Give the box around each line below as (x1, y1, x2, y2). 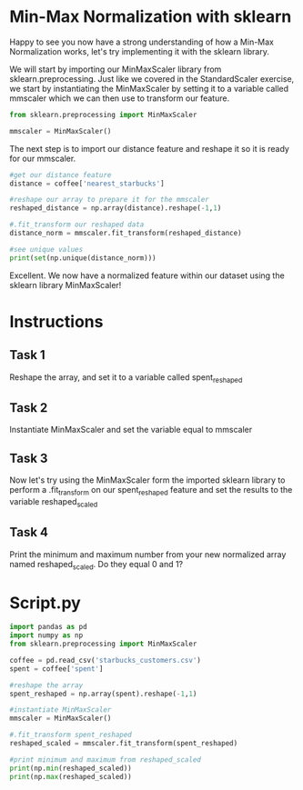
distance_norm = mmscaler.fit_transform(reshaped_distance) (9, 229, 243, 238)
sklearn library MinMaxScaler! (9, 279, 122, 290)
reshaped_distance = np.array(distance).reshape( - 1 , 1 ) (9, 204, 222, 213)
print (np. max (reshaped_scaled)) (9, 772, 132, 781)
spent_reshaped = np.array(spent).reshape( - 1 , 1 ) (9, 689, 197, 698)
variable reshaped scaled (9, 495, 98, 509)
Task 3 (9, 450, 48, 465)
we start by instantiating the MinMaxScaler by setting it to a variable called (9, 83, 289, 94)
